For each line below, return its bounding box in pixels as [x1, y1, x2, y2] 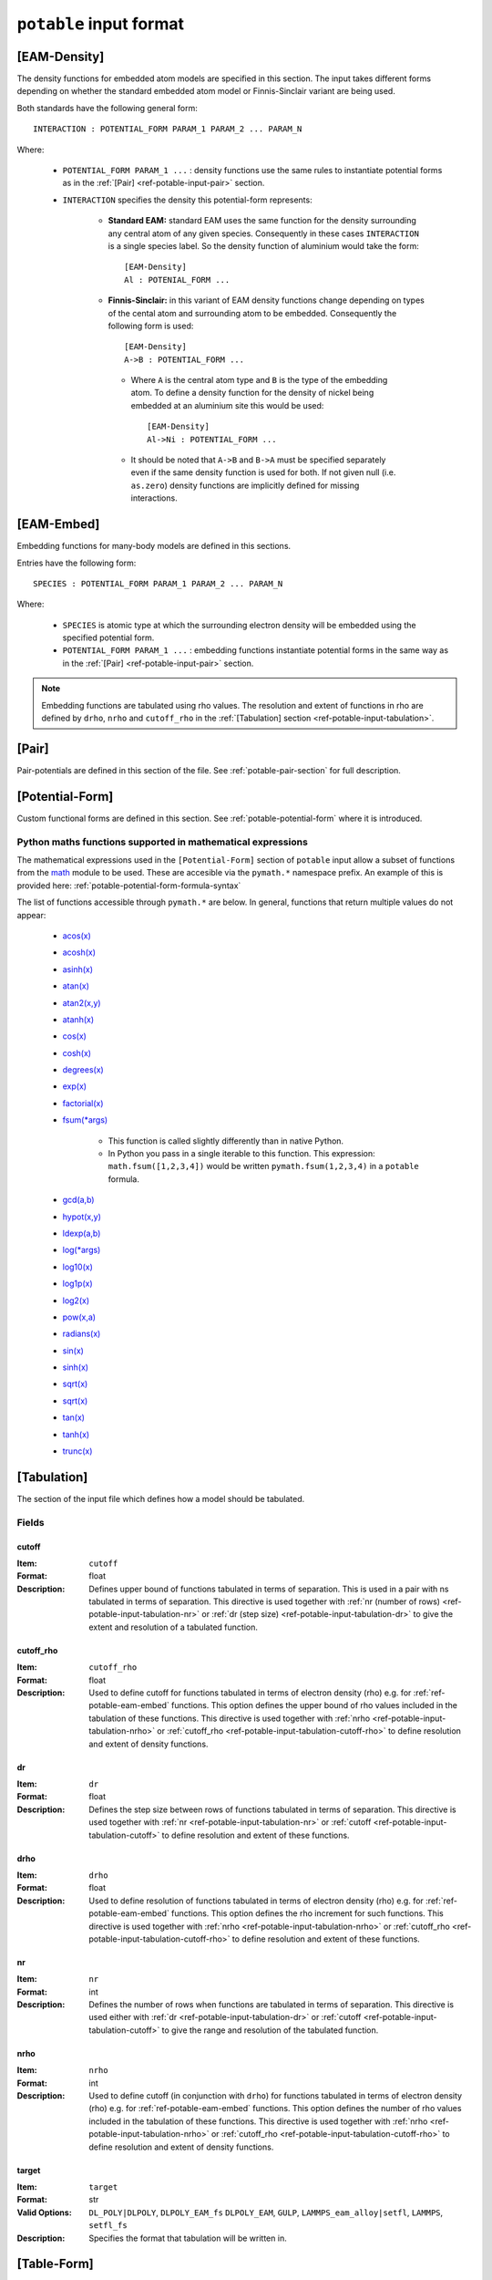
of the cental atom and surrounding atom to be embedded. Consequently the [108, 307, 397, 318]
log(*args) [62, 1245, 101, 1256]
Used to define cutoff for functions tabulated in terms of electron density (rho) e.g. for [88, 1687, 412, 1698]
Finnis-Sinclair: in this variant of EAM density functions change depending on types [108, 295, 425, 306]
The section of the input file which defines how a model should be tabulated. [16, 1493, 305, 1504]
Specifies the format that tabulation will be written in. [88, 2233, 287, 2244]
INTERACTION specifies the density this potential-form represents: [62, 194, 313, 205]
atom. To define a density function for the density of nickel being [130, 388, 374, 399]
